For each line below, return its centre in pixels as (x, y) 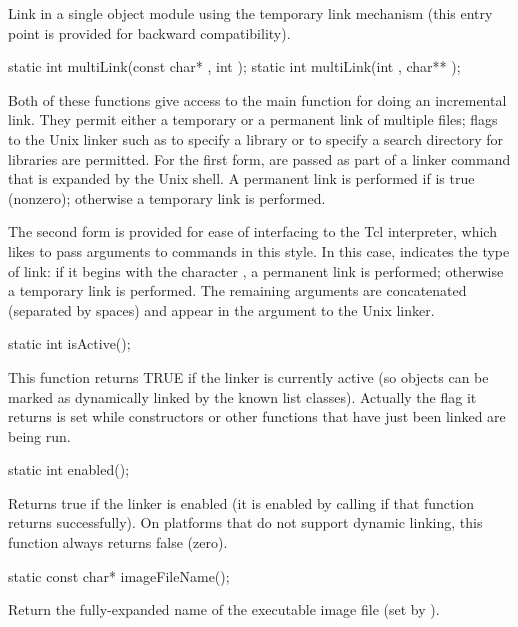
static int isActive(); (69, 343)
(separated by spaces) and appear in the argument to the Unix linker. (221, 309)
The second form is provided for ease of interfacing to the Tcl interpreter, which (252, 231)
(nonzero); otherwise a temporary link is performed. (167, 197)
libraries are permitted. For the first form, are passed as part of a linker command (259, 158)
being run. (39, 435)
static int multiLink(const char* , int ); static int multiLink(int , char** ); (234, 66)
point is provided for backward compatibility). (149, 32)
